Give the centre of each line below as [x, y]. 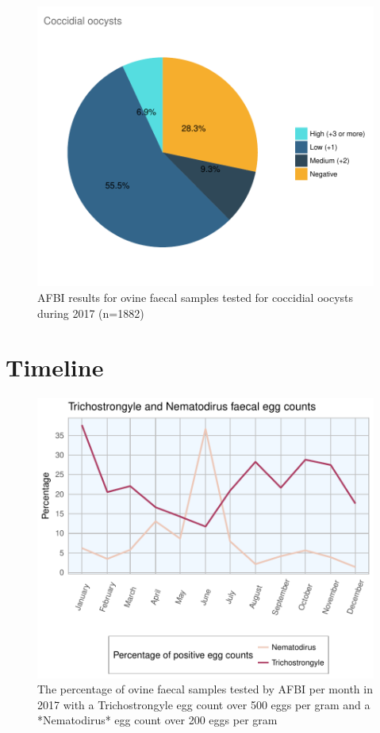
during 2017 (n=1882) [91, 313]
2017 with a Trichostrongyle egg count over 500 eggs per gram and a [204, 704]
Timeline [55, 367]
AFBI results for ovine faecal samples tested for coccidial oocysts [196, 297]
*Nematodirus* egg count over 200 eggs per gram [157, 720]
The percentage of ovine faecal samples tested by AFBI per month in [205, 689]
